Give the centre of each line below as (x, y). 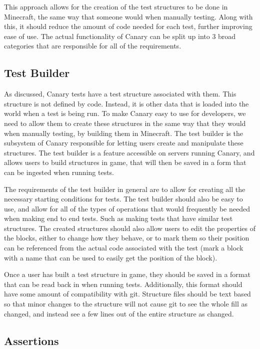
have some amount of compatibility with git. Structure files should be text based (127, 294)
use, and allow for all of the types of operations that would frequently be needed (127, 208)
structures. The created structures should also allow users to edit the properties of (130, 228)
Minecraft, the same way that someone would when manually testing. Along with (128, 16)
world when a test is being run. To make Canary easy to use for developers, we (125, 113)
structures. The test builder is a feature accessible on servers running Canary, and (129, 152)
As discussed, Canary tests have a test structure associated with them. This (120, 94)
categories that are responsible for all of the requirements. (93, 46)
